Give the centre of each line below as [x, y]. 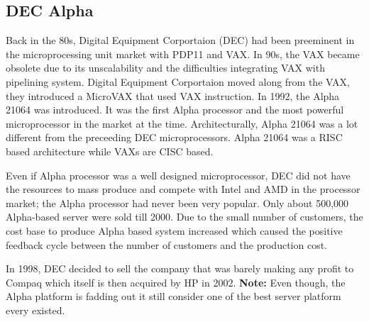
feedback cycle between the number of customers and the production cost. [166, 244]
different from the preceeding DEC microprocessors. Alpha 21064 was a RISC [174, 137]
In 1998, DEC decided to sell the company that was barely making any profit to [180, 268]
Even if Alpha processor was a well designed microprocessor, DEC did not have [178, 175]
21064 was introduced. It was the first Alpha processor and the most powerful [175, 110]
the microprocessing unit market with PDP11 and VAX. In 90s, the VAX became [183, 54]
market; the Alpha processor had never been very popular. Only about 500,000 [177, 202]
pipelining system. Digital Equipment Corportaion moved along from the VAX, [178, 81]
